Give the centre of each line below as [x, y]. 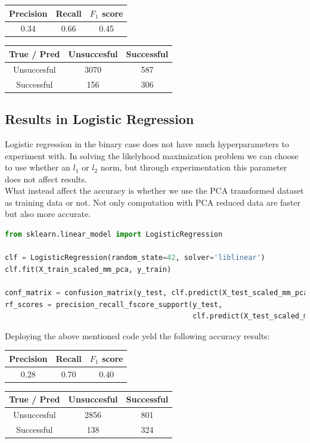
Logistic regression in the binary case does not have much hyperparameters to [147, 143]
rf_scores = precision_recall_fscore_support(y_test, [114, 304]
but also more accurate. [48, 214]
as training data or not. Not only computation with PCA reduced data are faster [153, 202]
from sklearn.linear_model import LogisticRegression [114, 235]
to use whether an [38, 167]
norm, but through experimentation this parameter [194, 167]
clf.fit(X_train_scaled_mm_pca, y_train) [88, 269]
